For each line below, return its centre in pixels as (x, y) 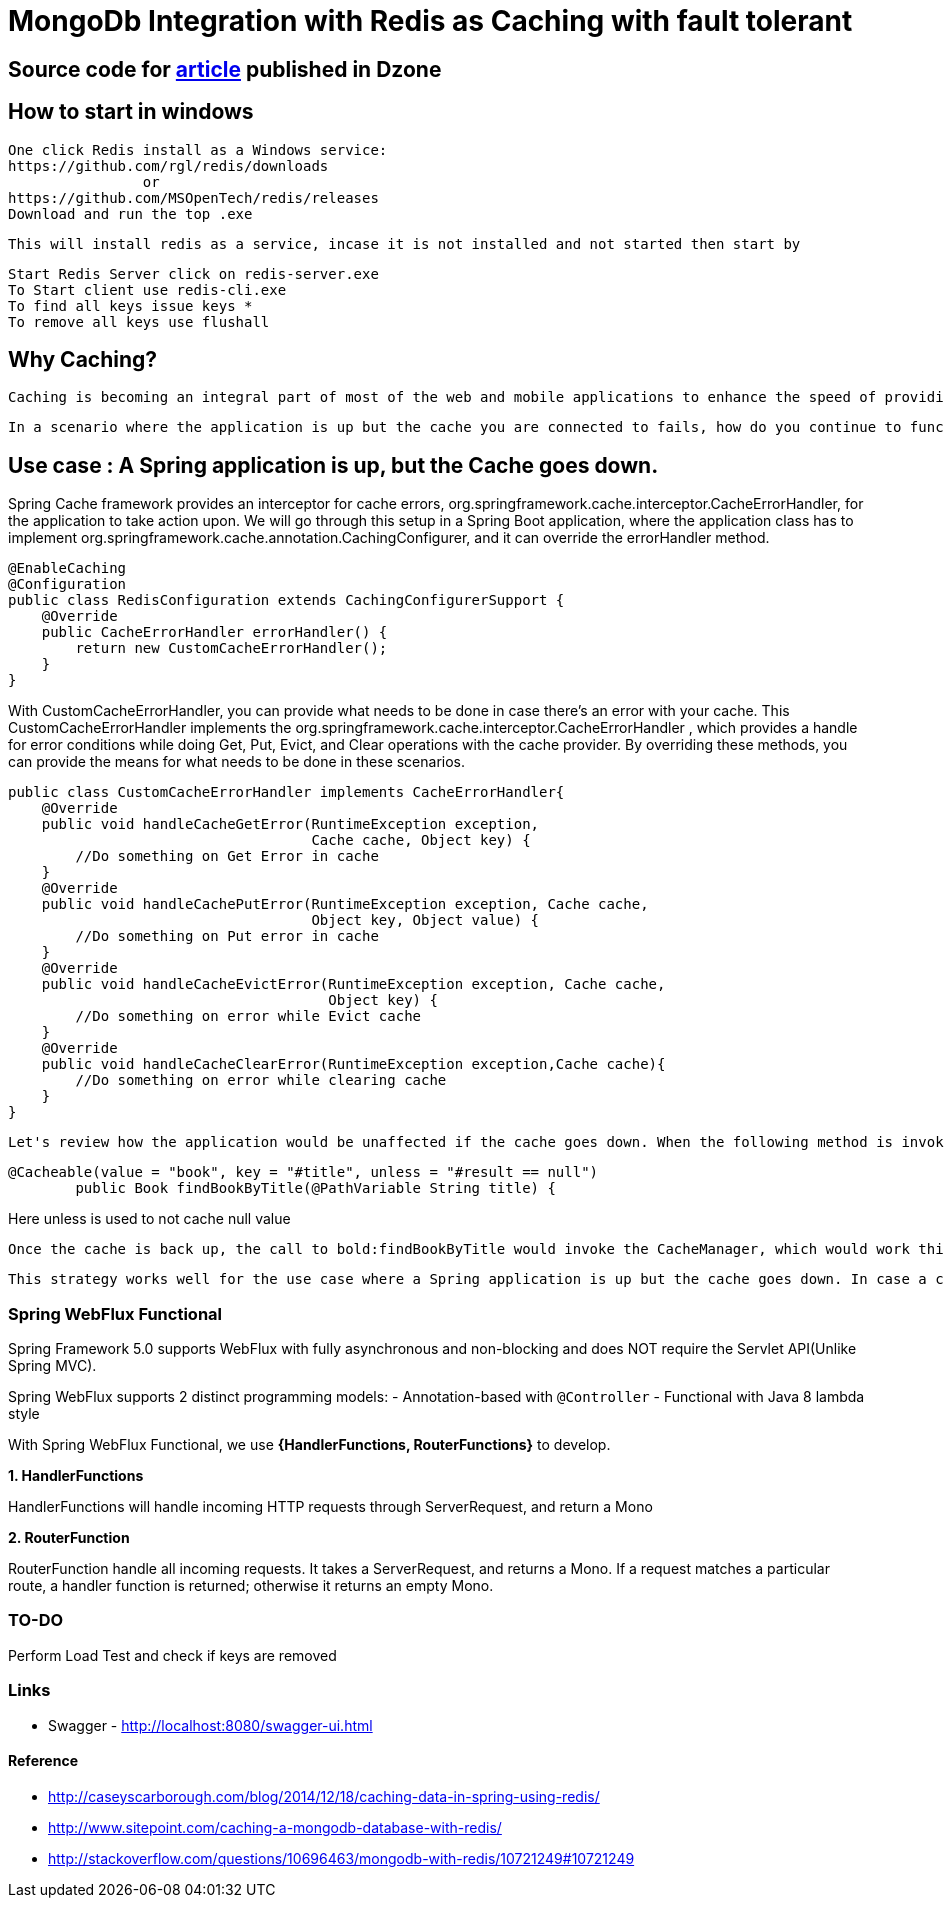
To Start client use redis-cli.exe (147, 289)
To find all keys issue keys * (130, 305)
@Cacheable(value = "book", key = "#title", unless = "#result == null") (303, 1172)
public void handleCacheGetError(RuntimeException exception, (290, 824)
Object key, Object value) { (425, 920)
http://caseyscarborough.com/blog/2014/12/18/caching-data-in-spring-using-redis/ (324, 1796)
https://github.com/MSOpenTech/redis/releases (193, 197)
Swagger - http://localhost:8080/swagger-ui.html (210, 1725)
